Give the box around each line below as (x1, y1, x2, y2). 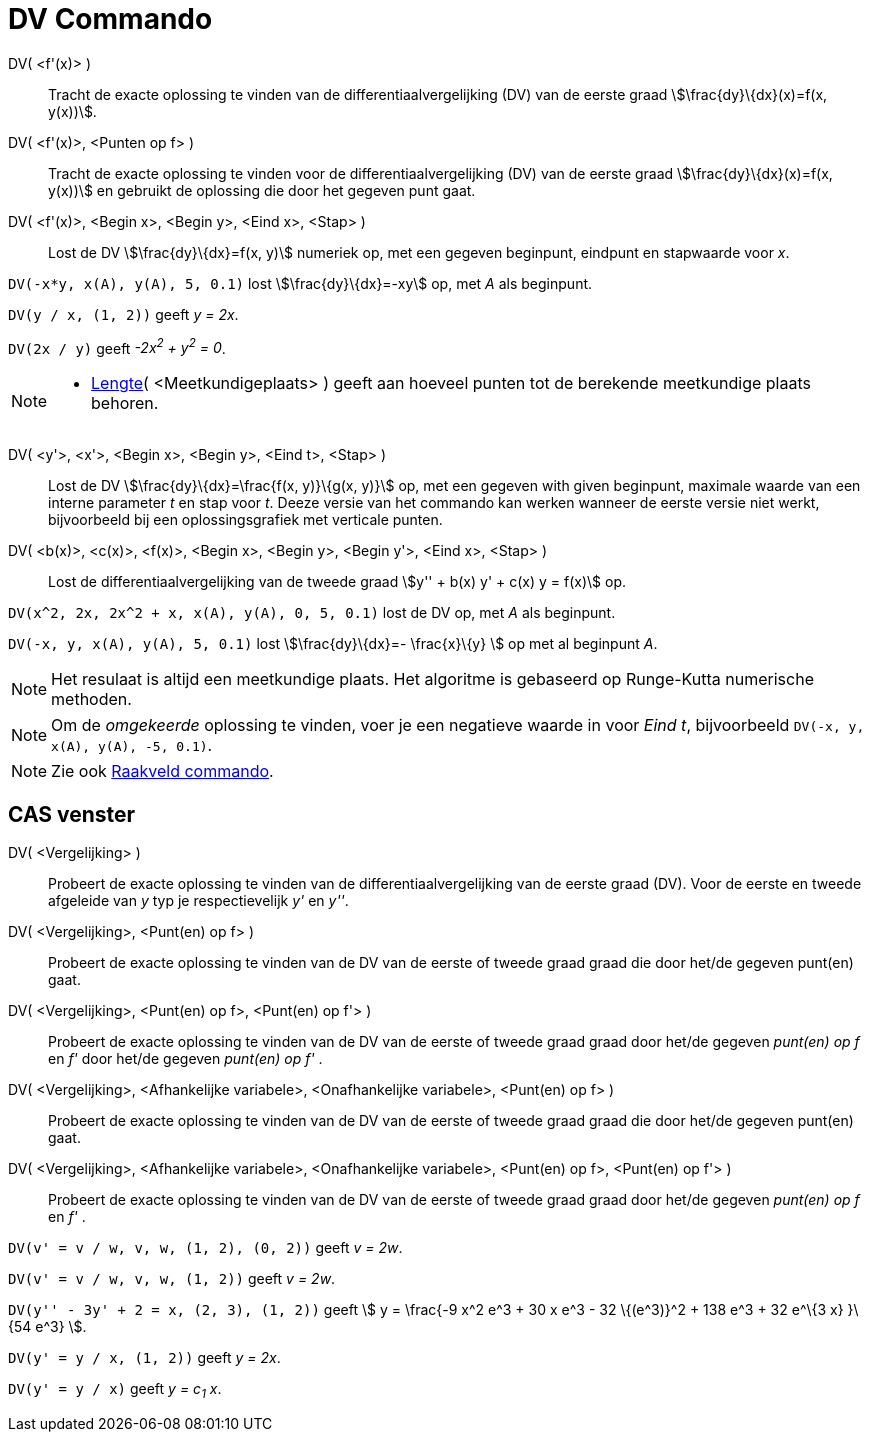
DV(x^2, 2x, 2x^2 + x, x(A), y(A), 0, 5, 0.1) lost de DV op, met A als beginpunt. (8, 604, 616, 622)
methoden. (51, 689, 132, 710)
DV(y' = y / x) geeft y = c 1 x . (8, 1380, 222, 1402)
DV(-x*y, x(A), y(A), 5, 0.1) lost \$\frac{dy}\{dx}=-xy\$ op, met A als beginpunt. (8, 274, 593, 292)
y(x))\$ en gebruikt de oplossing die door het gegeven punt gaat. (48, 181, 476, 199)
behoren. (91, 393, 159, 414)
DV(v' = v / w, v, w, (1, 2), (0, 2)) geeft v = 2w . (8, 1239, 403, 1257)
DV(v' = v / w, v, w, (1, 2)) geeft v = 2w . (8, 1270, 336, 1288)
